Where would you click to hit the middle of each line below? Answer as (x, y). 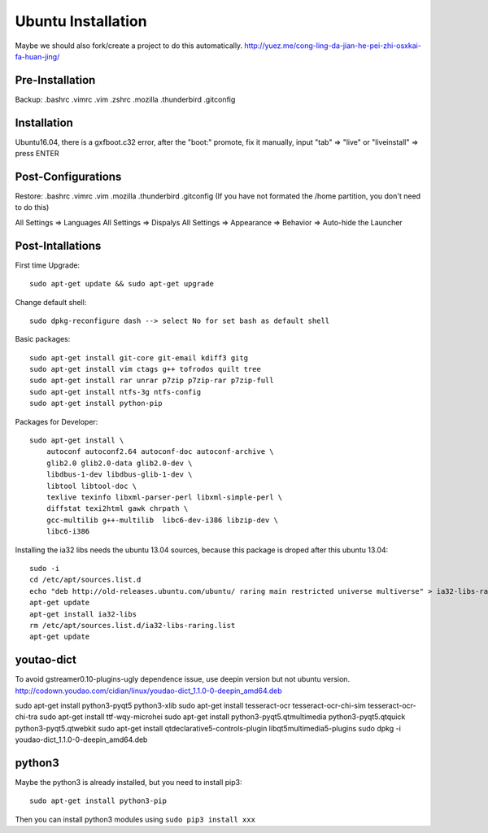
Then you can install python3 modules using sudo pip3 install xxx (135, 819)
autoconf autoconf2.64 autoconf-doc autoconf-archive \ (160, 452)
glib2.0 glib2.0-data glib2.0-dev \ (119, 463)
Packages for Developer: (57, 421)
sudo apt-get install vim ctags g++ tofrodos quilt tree (146, 369)
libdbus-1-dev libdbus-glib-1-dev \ (119, 475)
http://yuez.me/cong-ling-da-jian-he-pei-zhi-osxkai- (333, 46)
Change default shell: (51, 302)
